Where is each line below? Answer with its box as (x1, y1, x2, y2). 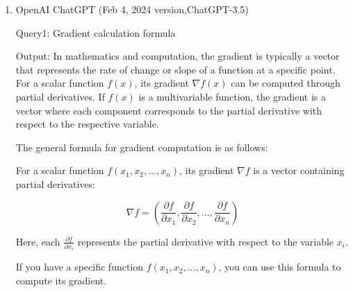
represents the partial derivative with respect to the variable (77, 234, 334, 248)
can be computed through (231, 76, 340, 90)
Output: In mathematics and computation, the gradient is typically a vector (15, 49, 340, 63)
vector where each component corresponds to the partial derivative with (15, 103, 322, 117)
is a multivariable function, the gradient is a (138, 89, 326, 103)
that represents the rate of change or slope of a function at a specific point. (15, 62, 336, 76)
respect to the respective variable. (15, 117, 159, 131)
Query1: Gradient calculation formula (15, 25, 176, 40)
